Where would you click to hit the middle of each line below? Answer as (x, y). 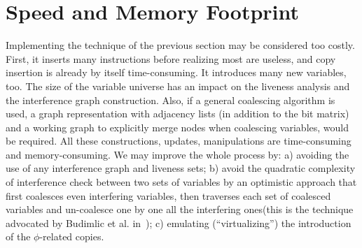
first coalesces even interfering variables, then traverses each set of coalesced (168, 195)
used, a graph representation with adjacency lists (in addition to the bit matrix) (177, 114)
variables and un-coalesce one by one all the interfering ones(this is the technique (180, 209)
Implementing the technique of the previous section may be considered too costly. (180, 45)
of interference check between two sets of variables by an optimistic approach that (181, 182)
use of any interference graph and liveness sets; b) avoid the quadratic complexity (181, 168)
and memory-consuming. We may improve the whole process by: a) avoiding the (177, 154)
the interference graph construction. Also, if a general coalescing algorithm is (170, 100)
